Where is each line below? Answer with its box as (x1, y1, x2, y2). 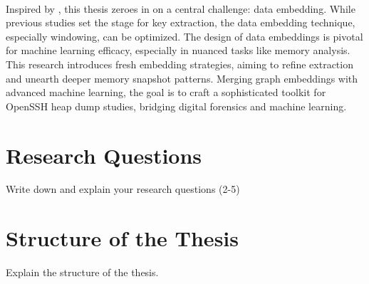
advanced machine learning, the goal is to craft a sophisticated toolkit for (6, 85, 326, 100)
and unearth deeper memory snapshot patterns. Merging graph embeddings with (6, 70, 358, 85)
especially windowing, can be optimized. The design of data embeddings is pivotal (6, 28, 363, 43)
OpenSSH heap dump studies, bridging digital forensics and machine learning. (6, 98, 347, 113)
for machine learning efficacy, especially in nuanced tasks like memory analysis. (6, 43, 350, 58)
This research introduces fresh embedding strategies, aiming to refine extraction (6, 56, 353, 71)
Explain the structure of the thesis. (6, 265, 159, 280)
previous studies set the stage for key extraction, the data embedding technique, (6, 15, 355, 30)
